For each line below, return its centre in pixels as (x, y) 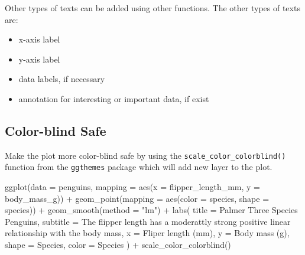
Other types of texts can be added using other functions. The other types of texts (152, 8)
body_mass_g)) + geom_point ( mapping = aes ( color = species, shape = (137, 198)
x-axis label (39, 39)
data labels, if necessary (62, 79)
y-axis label (39, 59)
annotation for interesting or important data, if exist (114, 98)
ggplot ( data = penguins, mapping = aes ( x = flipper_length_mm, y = (133, 187)
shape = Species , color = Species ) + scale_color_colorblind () (118, 245)
